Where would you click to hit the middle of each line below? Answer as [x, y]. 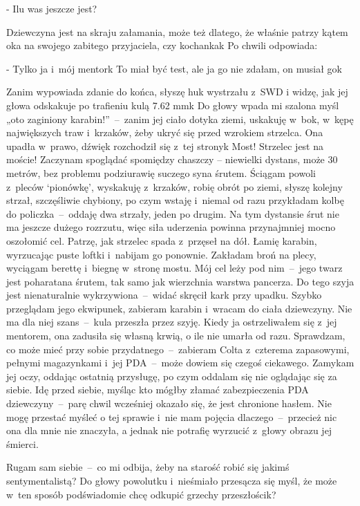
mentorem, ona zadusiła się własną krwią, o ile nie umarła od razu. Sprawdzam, [176, 336]
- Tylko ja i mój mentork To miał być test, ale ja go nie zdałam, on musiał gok [174, 68]
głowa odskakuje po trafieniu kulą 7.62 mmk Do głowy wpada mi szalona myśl [173, 105]
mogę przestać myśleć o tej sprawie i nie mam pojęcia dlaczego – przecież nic [172, 416]
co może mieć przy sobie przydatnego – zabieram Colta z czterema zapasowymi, [178, 349]
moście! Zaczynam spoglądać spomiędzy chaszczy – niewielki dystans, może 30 [172, 159]
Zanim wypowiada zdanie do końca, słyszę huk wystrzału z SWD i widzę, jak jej [177, 92]
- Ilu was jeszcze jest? [52, 8]
